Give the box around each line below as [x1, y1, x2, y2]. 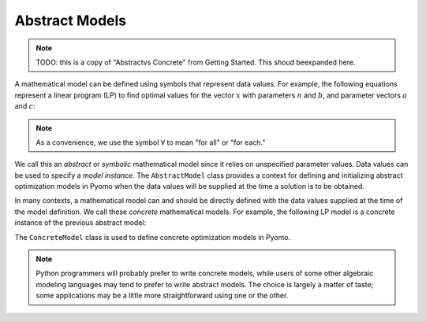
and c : [14, 101, 35, 111]
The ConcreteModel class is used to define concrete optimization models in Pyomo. [14, 232, 291, 242]
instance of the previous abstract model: [14, 218, 147, 227]
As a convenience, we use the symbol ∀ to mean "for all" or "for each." [35, 138, 266, 147]
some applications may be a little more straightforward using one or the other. [35, 291, 289, 301]
